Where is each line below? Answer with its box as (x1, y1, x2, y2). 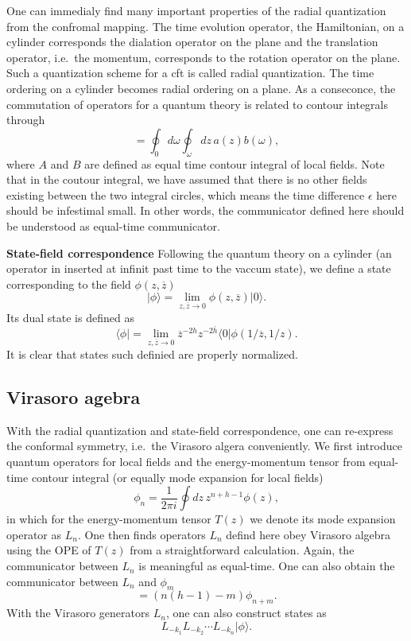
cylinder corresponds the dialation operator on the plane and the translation (6, 33, 378, 50)
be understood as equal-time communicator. (6, 217, 220, 234)
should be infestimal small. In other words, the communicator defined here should (6, 202, 405, 219)
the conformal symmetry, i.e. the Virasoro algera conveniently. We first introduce (6, 437, 402, 454)
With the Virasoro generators (6, 604, 149, 621)
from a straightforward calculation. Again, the (130, 542, 355, 558)
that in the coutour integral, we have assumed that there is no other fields (6, 171, 367, 188)
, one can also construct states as (165, 604, 327, 621)
